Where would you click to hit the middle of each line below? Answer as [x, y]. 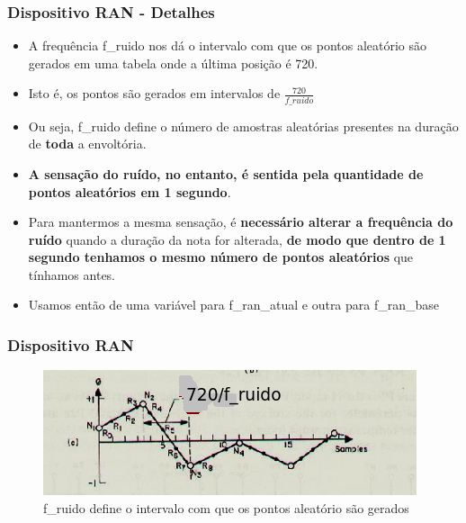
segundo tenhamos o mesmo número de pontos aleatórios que [221, 257]
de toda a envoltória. [87, 144]
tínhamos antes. [72, 274]
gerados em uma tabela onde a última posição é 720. [173, 63]
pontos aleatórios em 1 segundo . [130, 191]
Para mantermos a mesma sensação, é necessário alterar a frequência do [241, 222]
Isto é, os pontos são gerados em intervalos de [154, 93]
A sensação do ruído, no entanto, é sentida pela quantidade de [226, 173]
